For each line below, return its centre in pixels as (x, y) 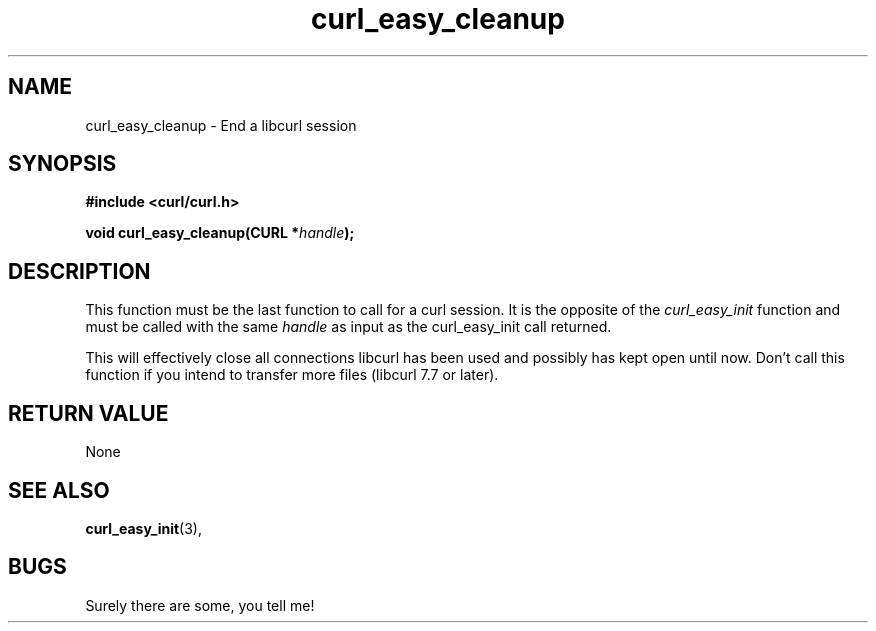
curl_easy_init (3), (143, 528)
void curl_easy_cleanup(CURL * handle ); (220, 233)
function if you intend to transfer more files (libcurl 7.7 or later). (292, 375)
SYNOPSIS (62, 164)
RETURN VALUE (88, 413)
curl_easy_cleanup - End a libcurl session (221, 125)
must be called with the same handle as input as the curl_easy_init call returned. (348, 327)
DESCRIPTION (79, 271)
